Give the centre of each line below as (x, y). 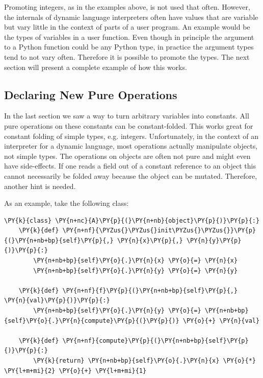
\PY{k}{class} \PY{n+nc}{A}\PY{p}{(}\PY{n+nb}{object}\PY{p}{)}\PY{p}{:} (132, 220)
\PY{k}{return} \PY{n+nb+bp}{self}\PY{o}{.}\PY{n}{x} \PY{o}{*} (144, 361)
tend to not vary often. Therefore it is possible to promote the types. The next (127, 56)
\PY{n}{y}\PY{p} (214, 240)
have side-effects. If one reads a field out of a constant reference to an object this (130, 166)
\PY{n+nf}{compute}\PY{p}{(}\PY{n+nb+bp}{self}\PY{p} (155, 340)
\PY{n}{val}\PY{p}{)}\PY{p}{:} (57, 301)
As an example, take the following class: (67, 203)
